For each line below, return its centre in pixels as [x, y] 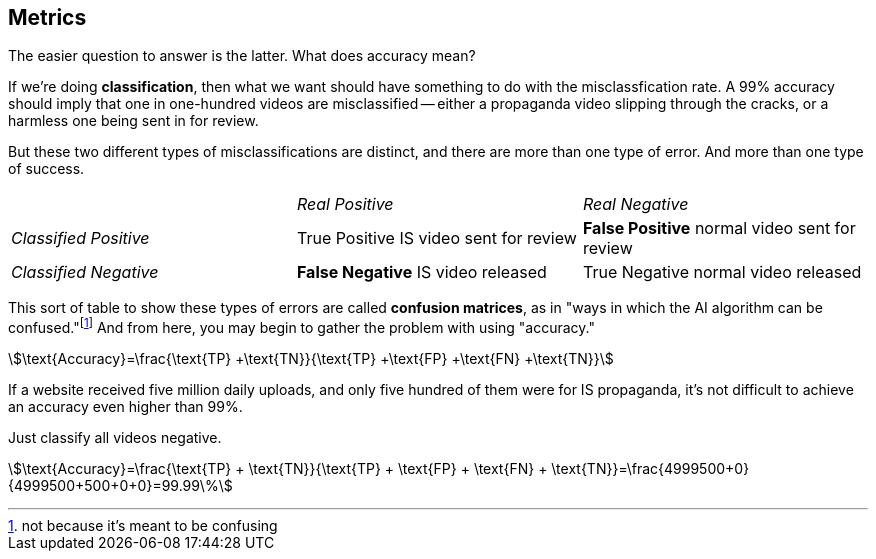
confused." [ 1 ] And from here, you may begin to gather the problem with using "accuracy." [302, 326]
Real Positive [345, 204]
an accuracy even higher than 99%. [125, 407]
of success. [46, 169]
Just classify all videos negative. [115, 438]
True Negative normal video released [722, 272]
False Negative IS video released [421, 272]
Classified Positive [80, 238]
